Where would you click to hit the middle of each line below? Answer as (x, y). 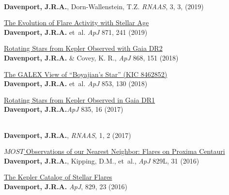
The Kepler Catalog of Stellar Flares (58, 177)
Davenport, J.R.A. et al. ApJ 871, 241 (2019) (76, 32)
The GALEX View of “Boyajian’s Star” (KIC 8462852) (86, 74)
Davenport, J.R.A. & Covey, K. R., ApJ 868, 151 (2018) (91, 57)
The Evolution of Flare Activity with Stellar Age (76, 22)
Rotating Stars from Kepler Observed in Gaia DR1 (80, 99)
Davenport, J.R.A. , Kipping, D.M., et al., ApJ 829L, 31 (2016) (102, 160)
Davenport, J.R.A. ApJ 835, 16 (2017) (64, 109)
